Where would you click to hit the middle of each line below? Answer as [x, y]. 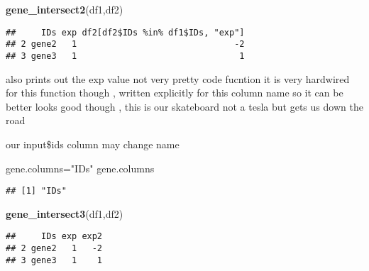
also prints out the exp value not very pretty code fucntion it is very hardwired [178, 78]
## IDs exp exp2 [54, 237]
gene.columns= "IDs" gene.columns [80, 168]
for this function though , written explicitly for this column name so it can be [175, 93]
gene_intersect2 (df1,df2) [65, 9]
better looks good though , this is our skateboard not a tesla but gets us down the [184, 106]
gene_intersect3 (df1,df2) [65, 213]
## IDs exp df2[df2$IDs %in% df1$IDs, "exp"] [125, 32]
